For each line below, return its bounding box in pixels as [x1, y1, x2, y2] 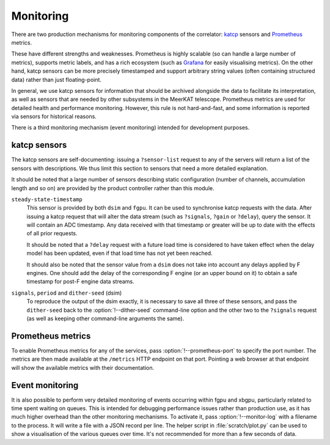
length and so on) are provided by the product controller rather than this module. [11, 184, 215, 192]
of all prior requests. [26, 230, 78, 237]
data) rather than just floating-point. [11, 76, 102, 83]
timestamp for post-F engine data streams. [26, 278, 134, 285]
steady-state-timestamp [11, 196, 82, 203]
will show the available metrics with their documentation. [11, 364, 155, 371]
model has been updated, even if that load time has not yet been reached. [26, 249, 213, 257]
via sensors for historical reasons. [11, 113, 97, 120]
